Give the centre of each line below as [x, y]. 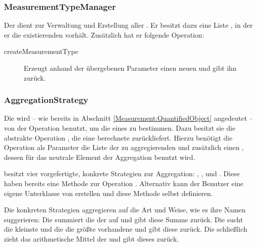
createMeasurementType [41, 51]
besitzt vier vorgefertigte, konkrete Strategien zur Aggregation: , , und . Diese [122, 173]
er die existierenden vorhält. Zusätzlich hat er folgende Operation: [104, 34]
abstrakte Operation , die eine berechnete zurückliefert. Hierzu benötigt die [118, 137]
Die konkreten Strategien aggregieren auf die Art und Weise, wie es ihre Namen [125, 210]
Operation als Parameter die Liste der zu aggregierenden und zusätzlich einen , [124, 147]
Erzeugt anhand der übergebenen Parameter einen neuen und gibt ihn [130, 68]
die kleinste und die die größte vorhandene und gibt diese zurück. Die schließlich [126, 229]
